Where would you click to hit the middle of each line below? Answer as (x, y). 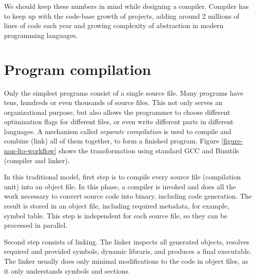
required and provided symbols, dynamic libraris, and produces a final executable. (128, 251)
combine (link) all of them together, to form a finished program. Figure (112, 141)
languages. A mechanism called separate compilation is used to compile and (118, 131)
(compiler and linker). (37, 160)
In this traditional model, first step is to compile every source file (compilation (123, 177)
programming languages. (41, 35)
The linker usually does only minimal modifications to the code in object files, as (126, 261)
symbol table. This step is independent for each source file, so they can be (116, 215)
